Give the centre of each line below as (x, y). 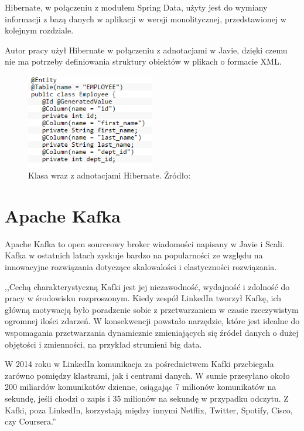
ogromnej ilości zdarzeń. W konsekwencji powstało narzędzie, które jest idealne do (152, 321)
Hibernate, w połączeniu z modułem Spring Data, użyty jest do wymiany (136, 7)
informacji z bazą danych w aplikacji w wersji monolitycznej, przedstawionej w (146, 18)
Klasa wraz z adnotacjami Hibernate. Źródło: (110, 175)
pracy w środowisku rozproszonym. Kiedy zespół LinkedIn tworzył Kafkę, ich (143, 298)
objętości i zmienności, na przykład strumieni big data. (103, 344)
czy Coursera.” (30, 421)
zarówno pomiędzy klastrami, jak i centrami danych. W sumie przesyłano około (147, 375)
